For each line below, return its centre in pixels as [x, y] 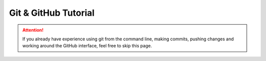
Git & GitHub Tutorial [52, 13]
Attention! [33, 30]
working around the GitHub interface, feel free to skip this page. [87, 46]
